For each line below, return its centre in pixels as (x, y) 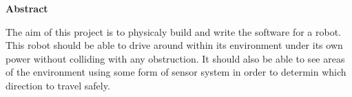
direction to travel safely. (58, 85)
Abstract (27, 8)
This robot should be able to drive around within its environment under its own (174, 45)
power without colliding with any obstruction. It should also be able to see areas (175, 58)
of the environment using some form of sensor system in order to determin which (176, 72)
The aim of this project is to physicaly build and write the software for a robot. (174, 31)
